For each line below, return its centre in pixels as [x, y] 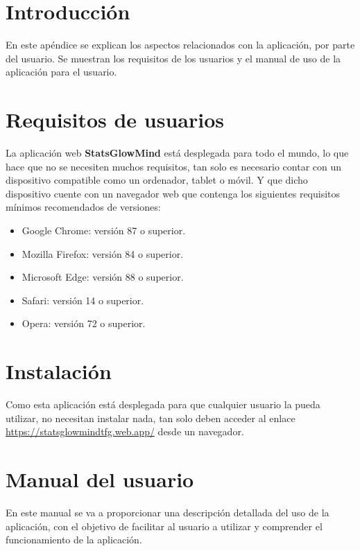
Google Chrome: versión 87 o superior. [104, 230]
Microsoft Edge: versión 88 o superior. [103, 277]
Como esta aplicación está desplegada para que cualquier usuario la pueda [163, 404]
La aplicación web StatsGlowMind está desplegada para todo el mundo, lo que [177, 153]
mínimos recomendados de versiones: [83, 207]
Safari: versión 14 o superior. [83, 300]
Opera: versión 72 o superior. [84, 323]
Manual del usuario [100, 479]
